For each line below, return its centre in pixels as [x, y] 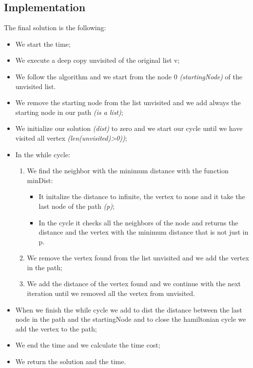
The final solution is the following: [55, 28]
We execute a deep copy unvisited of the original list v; [97, 60]
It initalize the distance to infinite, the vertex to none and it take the [142, 196]
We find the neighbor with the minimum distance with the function [128, 171]
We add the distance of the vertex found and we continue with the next [134, 284]
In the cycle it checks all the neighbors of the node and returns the [138, 222]
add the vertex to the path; [56, 328]
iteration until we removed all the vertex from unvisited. [111, 293]
